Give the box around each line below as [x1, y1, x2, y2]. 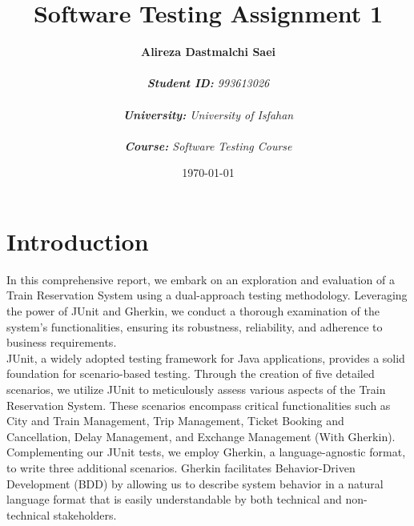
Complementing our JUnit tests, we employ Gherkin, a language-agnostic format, [6, 444, 406, 460]
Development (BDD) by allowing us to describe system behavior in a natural [6, 475, 384, 492]
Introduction [6, 224, 149, 257]
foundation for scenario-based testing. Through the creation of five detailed [6, 365, 375, 382]
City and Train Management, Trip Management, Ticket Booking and [6, 412, 344, 429]
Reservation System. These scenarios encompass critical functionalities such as [6, 396, 391, 413]
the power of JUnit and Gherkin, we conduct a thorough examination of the [6, 303, 380, 319]
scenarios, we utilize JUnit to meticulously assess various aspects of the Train [6, 380, 386, 397]
